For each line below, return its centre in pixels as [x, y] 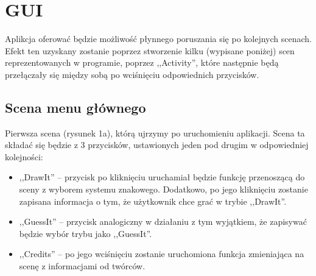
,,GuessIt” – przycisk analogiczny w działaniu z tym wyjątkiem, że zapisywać [163, 221]
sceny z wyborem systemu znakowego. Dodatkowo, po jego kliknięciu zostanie [163, 189]
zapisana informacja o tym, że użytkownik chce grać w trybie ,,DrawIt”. [153, 201]
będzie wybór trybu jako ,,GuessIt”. [86, 233]
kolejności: [24, 156]
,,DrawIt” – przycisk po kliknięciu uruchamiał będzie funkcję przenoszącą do [162, 177]
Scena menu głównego [75, 107]
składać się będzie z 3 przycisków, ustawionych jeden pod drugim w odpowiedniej [157, 145]
